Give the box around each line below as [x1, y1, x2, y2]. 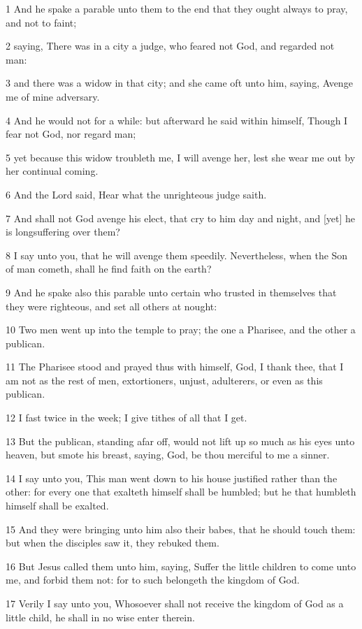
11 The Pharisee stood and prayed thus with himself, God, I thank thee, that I [6, 359, 344, 374]
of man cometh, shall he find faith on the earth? [6, 261, 212, 276]
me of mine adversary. [6, 89, 100, 103]
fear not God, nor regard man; [6, 126, 136, 141]
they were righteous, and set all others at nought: [6, 298, 217, 313]
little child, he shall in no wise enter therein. [6, 609, 195, 624]
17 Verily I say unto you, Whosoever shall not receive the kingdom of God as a [6, 596, 344, 610]
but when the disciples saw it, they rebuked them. [6, 535, 219, 550]
